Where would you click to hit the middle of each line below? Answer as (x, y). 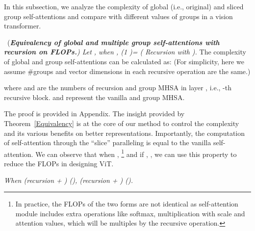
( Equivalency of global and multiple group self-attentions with (113, 42)
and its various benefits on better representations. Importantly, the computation (125, 133)
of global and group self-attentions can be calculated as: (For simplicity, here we (124, 61)
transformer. (23, 26)
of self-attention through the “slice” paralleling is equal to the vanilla (108, 142)
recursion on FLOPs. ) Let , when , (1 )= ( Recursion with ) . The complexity (125, 52)
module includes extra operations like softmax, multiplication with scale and (130, 213)
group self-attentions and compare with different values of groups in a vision (118, 16)
